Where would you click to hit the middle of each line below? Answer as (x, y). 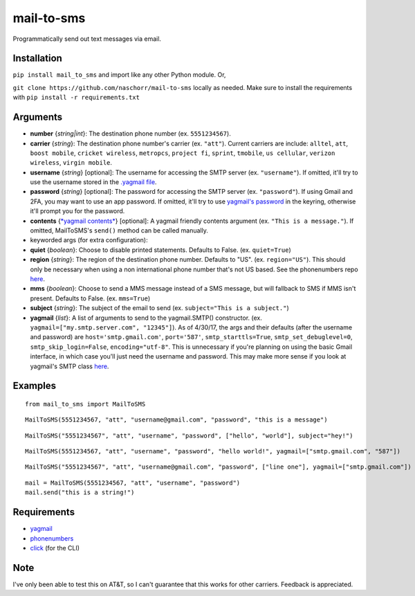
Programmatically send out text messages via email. (87, 39)
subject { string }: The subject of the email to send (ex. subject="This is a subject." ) (160, 308)
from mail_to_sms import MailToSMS (85, 404)
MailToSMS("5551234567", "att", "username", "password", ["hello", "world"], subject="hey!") (189, 435)
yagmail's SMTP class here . (70, 366)
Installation (37, 58)
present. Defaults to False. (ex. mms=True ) (90, 298)
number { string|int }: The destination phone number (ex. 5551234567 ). (130, 134)
